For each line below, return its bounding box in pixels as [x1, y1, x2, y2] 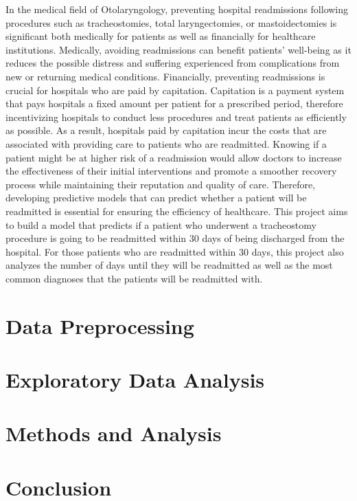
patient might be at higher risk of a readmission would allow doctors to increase [5, 150, 342, 164]
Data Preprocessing [5, 311, 194, 339]
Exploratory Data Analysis [5, 366, 265, 394]
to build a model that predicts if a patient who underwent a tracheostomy [5, 217, 316, 232]
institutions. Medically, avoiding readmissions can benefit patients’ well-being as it [5, 42, 352, 56]
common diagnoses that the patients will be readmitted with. [5, 271, 263, 285]
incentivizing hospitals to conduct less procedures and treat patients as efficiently [5, 109, 347, 124]
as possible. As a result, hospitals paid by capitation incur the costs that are [5, 123, 327, 137]
